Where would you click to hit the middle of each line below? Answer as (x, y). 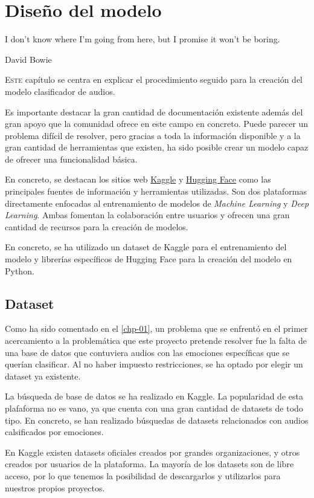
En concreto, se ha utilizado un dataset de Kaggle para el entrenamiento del (146, 247)
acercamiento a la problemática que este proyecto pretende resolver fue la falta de (156, 341)
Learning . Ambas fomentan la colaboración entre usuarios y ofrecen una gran (147, 215)
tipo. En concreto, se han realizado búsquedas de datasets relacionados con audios (157, 420)
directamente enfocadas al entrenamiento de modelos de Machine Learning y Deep (157, 203)
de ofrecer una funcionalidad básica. (71, 159)
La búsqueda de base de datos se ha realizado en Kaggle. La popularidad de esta (154, 396)
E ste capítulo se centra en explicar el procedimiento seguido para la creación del (154, 79)
